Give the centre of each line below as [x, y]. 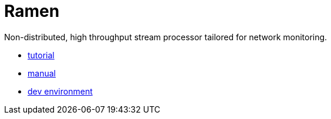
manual [42, 73]
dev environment [60, 91]
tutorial [41, 55]
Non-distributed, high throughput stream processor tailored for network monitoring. [166, 37]
